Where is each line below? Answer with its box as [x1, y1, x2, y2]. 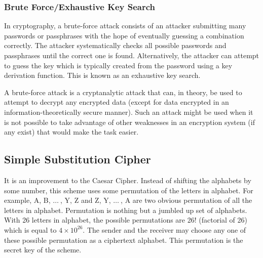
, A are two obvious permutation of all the [121, 195, 252, 205]
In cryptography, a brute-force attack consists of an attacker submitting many [4, 20, 246, 31]
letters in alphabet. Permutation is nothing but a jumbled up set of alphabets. [4, 204, 247, 215]
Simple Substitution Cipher [4, 151, 151, 167]
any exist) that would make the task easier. [4, 126, 139, 137]
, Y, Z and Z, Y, [60, 195, 111, 205]
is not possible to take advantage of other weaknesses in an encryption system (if [4, 116, 255, 127]
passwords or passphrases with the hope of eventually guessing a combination [4, 30, 244, 40]
